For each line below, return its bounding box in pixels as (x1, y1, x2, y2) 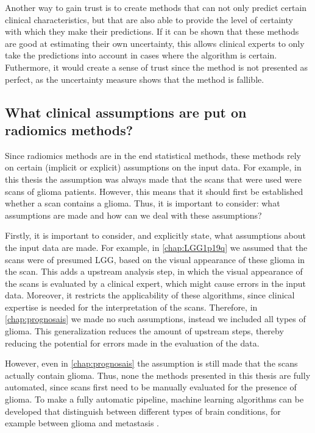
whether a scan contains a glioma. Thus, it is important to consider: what (5, 197, 280, 209)
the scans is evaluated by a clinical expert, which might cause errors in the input (5, 276, 306, 289)
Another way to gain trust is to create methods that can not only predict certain (5, 1, 307, 13)
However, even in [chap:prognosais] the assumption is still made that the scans (5, 357, 298, 370)
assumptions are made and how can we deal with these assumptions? (5, 208, 262, 221)
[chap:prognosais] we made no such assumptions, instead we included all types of (5, 312, 306, 325)
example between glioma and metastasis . (5, 417, 159, 429)
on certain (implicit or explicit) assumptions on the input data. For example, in (5, 161, 302, 174)
